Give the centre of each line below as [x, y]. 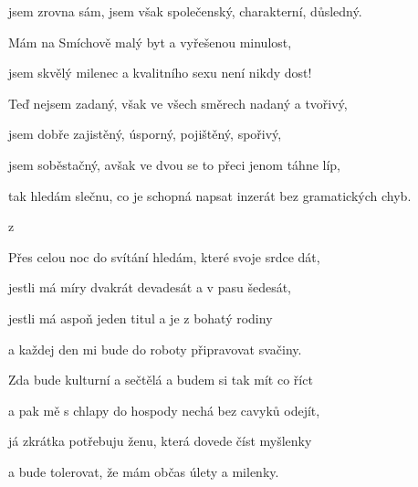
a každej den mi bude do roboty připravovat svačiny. [155, 349]
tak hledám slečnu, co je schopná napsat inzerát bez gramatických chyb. [210, 195]
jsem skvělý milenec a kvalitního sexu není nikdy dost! [160, 73]
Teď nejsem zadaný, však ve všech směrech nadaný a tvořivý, [178, 103]
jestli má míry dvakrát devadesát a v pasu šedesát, [150, 287]
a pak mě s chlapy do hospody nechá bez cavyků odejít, [164, 410]
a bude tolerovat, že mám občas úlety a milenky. [144, 471]
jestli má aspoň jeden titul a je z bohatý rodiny [141, 318]
